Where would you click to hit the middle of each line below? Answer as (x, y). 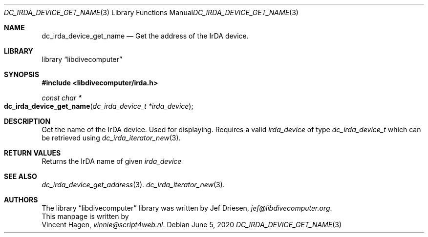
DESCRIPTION (27, 121)
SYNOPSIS (22, 74)
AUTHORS (21, 200)
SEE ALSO (21, 176)
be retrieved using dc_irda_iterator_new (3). (111, 138)
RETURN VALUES (32, 153)
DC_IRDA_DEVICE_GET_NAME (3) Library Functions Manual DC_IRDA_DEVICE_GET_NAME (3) (151, 12)
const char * (62, 98)
